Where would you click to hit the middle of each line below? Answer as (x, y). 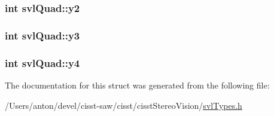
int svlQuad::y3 (42, 35)
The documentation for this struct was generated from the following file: (137, 85)
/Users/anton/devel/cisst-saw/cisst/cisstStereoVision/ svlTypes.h (124, 105)
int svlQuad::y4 (42, 62)
